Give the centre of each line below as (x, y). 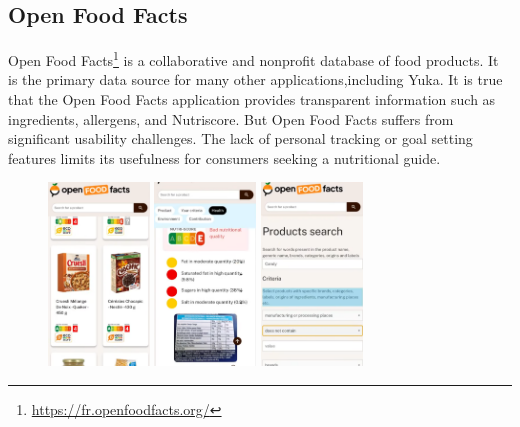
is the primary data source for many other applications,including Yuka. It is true (255, 79)
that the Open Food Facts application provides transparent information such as (252, 99)
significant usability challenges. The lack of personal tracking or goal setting (240, 138)
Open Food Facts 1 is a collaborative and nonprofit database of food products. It (253, 58)
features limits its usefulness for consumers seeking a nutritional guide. (224, 157)
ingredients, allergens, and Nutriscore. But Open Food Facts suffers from (231, 118)
